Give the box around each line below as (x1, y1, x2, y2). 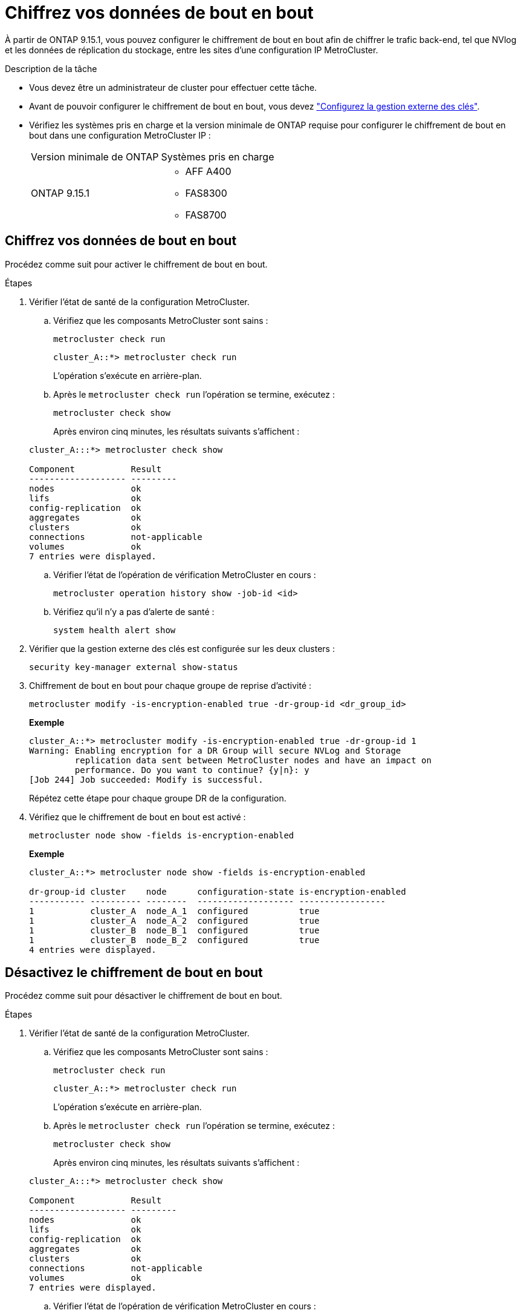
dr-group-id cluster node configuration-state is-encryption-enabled (29, 886, 406, 897)
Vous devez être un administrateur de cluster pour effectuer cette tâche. (29, 82, 317, 93)
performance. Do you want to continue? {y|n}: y (74, 765, 309, 775)
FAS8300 (185, 186, 227, 199)
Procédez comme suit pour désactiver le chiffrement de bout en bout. (5, 990, 282, 1001)
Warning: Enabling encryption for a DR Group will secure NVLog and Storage (29, 745, 401, 755)
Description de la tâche (5, 63, 97, 74)
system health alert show (53, 625, 176, 635)
